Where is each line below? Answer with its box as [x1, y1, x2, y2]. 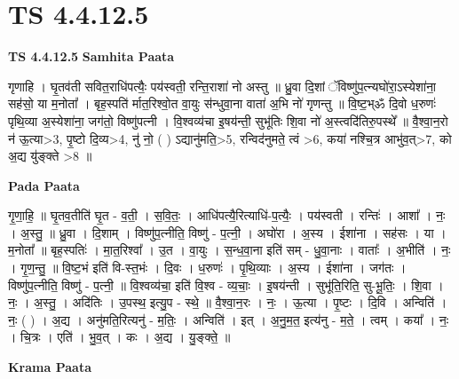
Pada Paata [8, 176, 80, 194]
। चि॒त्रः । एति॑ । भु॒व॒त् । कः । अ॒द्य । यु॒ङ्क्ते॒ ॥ [8, 328, 231, 346]
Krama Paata [8, 358, 91, 376]
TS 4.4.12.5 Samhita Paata [8, 47, 175, 66]
